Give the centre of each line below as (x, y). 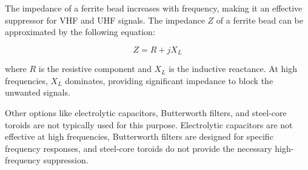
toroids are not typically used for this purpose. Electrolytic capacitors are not (149, 124)
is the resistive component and (95, 69)
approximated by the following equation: (80, 32)
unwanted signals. (38, 92)
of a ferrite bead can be (259, 20)
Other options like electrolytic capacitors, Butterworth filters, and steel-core (146, 113)
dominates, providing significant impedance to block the (169, 80)
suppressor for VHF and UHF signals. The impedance (105, 20)
